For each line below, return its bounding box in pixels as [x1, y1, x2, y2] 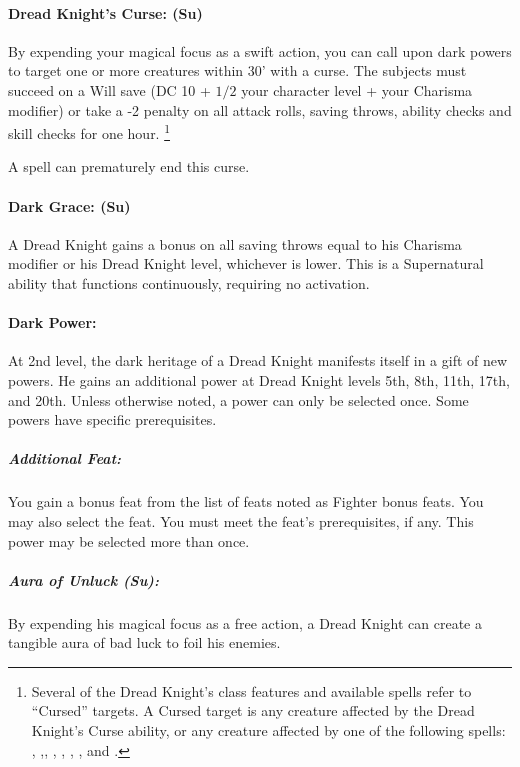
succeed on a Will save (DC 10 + [8, 79, 211, 100]
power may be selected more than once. [8, 530, 250, 551]
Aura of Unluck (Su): [8, 569, 159, 590]
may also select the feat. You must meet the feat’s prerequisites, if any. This [8, 510, 474, 531]
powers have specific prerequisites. [8, 409, 217, 430]
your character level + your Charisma [241, 79, 473, 100]
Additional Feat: [8, 448, 122, 469]
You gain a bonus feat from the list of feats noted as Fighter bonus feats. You [8, 491, 484, 512]
